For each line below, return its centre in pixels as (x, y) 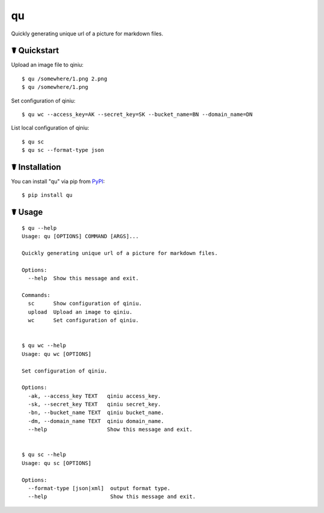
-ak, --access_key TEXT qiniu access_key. (94, 396)
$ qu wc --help (44, 346)
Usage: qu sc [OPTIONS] (57, 463)
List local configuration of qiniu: (50, 128)
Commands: (36, 295)
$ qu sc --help (44, 455)
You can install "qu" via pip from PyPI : (58, 181)
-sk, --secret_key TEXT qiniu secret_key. (94, 404)
